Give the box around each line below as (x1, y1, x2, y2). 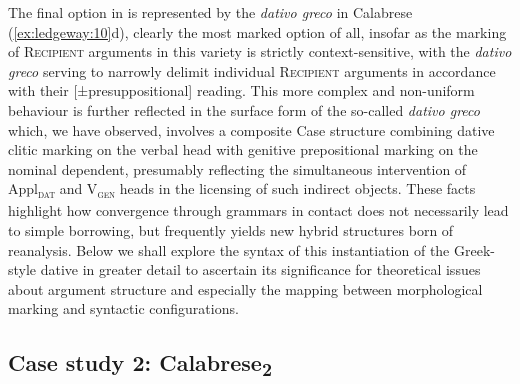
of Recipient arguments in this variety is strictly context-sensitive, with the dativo (8, 41, 512, 62)
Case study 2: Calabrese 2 (8, 347, 272, 382)
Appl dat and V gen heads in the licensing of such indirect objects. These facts (8, 178, 476, 202)
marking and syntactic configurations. (8, 298, 239, 319)
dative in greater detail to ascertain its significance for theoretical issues (40, 259, 481, 280)
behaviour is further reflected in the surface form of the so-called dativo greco (8, 99, 480, 120)
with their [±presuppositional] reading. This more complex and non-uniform (8, 80, 475, 101)
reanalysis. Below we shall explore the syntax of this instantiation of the (8, 239, 450, 260)
